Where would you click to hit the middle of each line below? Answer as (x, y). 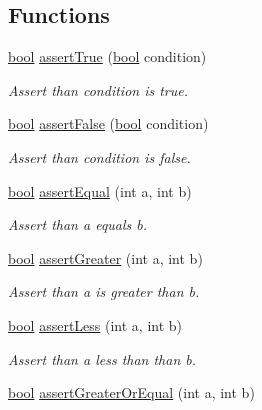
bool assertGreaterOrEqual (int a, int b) (131, 392)
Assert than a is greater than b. (104, 291)
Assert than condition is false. (99, 156)
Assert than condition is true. (98, 89)
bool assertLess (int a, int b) (95, 324)
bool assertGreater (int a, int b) (105, 257)
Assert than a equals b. (78, 224)
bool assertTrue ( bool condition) (107, 56)
